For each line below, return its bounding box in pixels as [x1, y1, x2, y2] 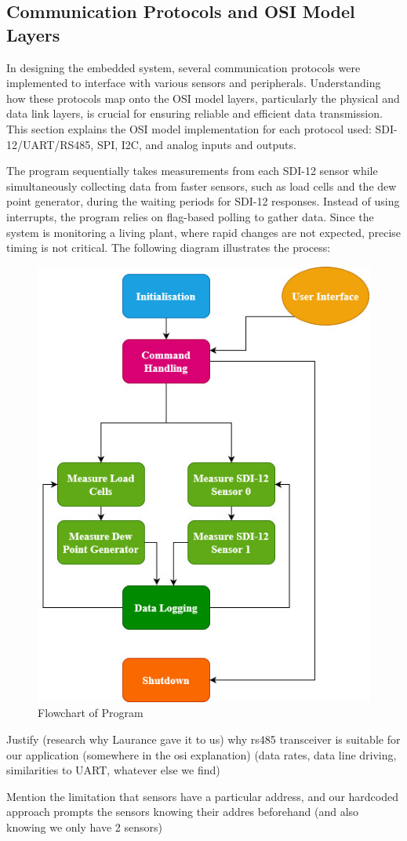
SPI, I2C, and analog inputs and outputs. [96, 136, 296, 152]
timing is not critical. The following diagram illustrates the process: [6, 239, 331, 256]
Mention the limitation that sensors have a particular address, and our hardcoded [6, 788, 398, 804]
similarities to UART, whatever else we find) [6, 762, 220, 778]
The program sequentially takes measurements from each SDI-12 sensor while [6, 162, 378, 179]
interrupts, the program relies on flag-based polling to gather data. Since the [6, 208, 374, 224]
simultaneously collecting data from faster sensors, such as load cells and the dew [6, 177, 397, 194]
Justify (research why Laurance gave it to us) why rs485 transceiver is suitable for [6, 731, 401, 748]
